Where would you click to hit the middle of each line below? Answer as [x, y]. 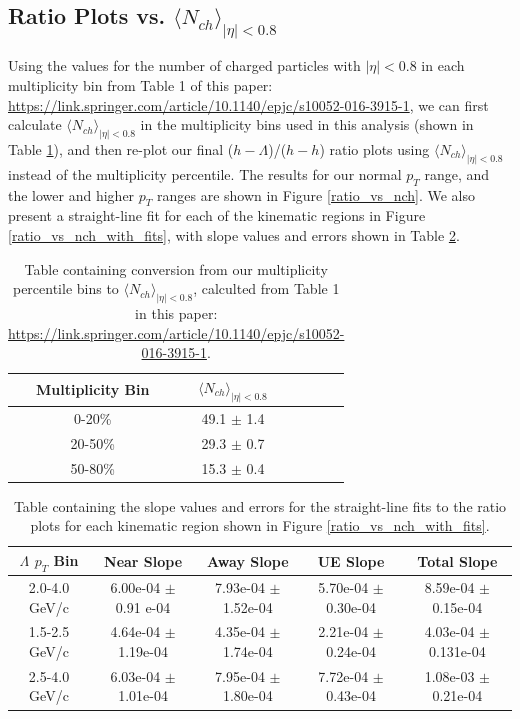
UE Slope [351, 560]
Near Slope [143, 560]
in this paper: [176, 313]
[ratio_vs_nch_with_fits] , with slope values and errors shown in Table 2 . [234, 235]
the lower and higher [71, 194]
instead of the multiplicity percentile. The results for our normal [205, 173]
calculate [35, 124]
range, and [457, 173]
